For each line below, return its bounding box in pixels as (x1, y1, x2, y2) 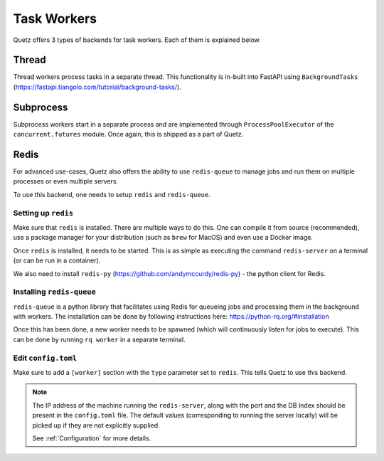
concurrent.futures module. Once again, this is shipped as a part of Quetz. (13, 130, 244, 139)
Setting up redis (13, 208, 74, 218)
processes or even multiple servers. (13, 177, 119, 186)
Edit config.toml (13, 353, 78, 363)
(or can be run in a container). (13, 256, 101, 265)
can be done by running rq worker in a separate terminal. (13, 335, 186, 344)
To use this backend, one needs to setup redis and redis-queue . (13, 190, 211, 198)
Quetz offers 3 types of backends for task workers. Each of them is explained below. (13, 36, 261, 44)
